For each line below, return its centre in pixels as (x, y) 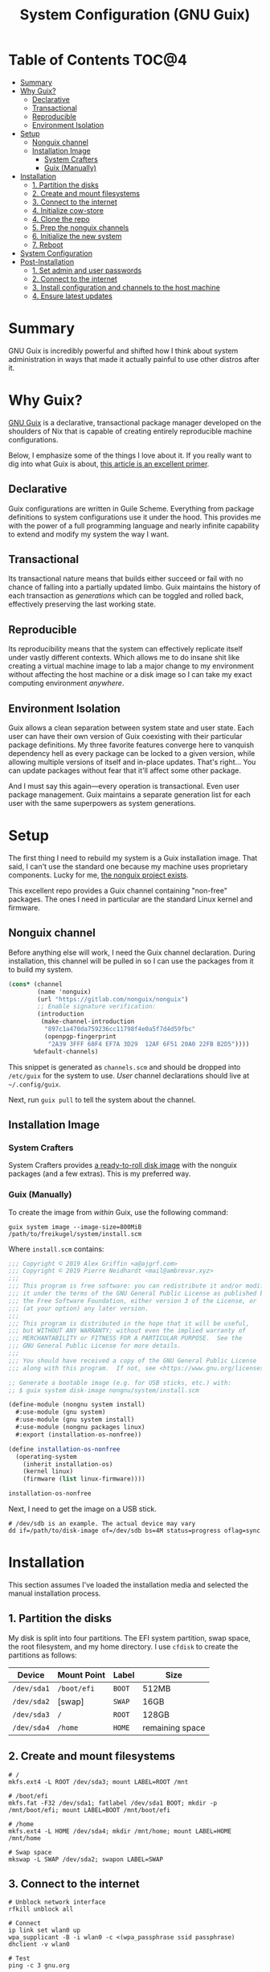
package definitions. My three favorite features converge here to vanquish (131, 745)
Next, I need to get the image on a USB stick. (82, 1509)
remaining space (174, 1728)
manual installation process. (55, 1593)
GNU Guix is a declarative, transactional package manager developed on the (135, 422)
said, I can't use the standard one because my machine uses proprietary (128, 867)
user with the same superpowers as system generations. (102, 803)
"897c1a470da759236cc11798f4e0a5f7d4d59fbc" (120, 1029)
